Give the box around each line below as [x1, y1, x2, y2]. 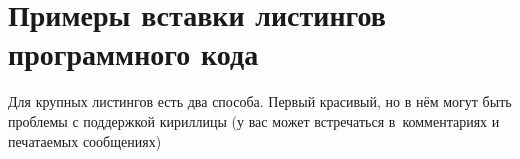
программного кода [8, 33, 259, 74]
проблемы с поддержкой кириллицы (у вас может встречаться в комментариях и [8, 110, 500, 131]
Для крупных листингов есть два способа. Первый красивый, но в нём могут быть [8, 91, 512, 112]
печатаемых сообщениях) [8, 130, 162, 151]
